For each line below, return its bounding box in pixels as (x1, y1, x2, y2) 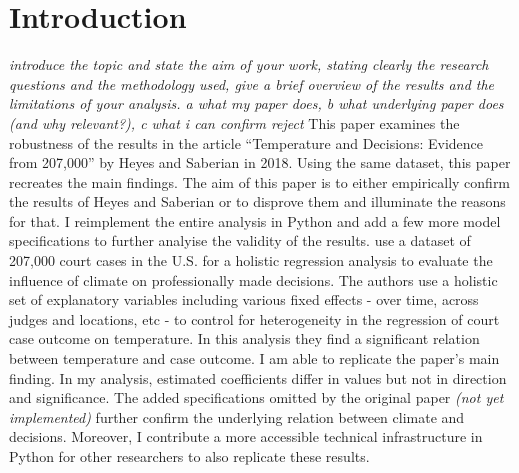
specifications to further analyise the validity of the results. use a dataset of (9, 230, 471, 251)
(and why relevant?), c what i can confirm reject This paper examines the (9, 112, 460, 133)
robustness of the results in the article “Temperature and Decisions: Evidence (9, 132, 483, 153)
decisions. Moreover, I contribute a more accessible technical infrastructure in (9, 426, 483, 447)
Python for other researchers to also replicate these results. (9, 446, 370, 466)
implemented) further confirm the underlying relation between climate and (9, 406, 465, 427)
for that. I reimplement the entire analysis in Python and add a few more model (9, 210, 501, 231)
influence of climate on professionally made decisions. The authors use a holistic (9, 269, 498, 290)
